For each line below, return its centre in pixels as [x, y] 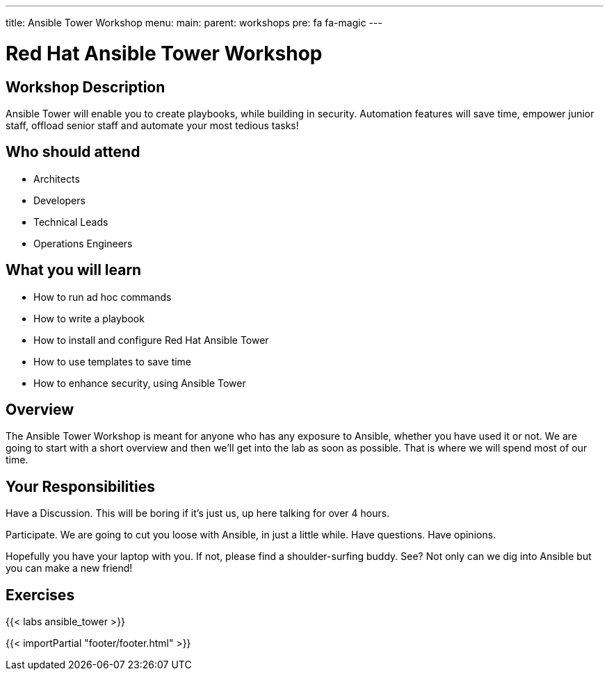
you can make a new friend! [69, 568]
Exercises [40, 595]
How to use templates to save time [113, 361]
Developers [59, 200]
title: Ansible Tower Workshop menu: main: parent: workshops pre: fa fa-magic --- [194, 23]
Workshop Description [86, 87]
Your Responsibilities [80, 486]
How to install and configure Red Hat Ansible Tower [151, 340]
